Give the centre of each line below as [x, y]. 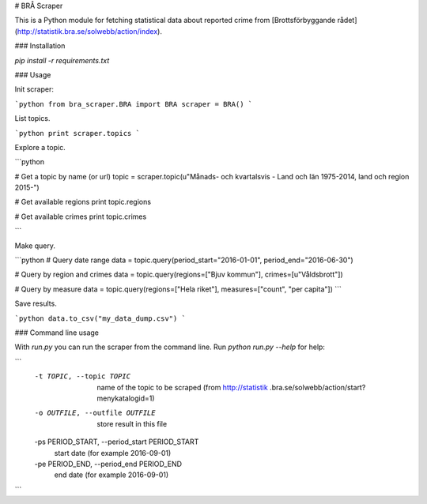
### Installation [40, 46]
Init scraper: [34, 89]
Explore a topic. [40, 147]
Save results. [36, 303]
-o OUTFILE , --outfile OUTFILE [95, 413]
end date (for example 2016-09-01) [111, 475]
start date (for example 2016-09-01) [113, 453]
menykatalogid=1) [126, 398]
